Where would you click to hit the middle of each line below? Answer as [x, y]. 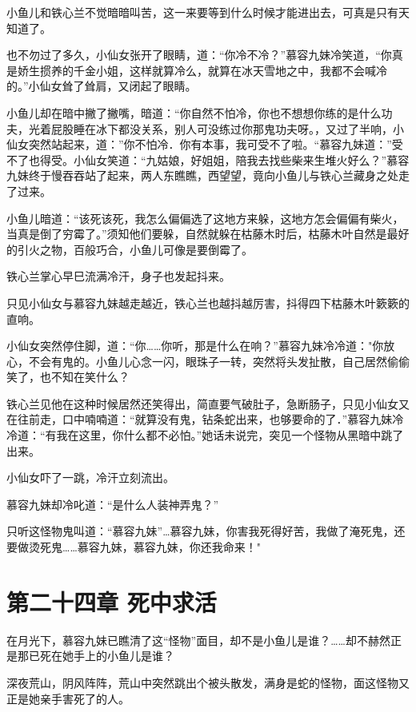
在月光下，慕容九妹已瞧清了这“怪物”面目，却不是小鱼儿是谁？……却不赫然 [198, 640]
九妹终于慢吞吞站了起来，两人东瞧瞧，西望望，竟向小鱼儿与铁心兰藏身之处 [202, 175]
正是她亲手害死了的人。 [68, 698]
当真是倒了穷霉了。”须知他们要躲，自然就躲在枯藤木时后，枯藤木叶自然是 [197, 234]
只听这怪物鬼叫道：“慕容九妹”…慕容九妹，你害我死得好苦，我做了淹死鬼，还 [206, 531]
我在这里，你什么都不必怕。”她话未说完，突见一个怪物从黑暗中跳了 [230, 435]
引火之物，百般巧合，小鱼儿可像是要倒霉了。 [135, 249]
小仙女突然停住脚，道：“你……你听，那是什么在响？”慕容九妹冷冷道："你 [195, 346]
